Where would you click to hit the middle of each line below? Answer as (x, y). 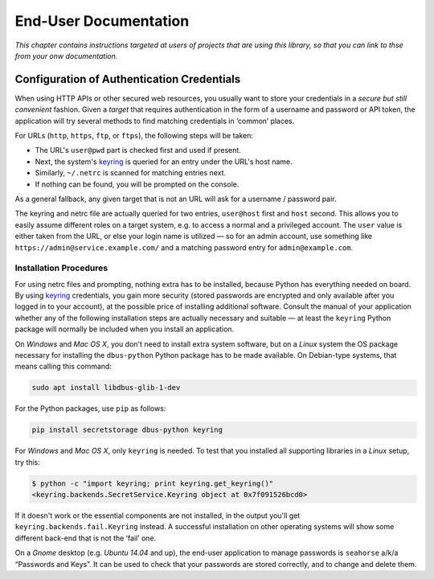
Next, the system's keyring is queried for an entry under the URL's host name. (164, 162)
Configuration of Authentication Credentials (128, 79)
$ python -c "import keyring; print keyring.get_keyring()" (153, 483)
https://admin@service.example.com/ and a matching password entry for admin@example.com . (184, 247)
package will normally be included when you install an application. (125, 329)
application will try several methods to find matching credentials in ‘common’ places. (155, 121)
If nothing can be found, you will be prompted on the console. (137, 184)
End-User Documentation (102, 21)
